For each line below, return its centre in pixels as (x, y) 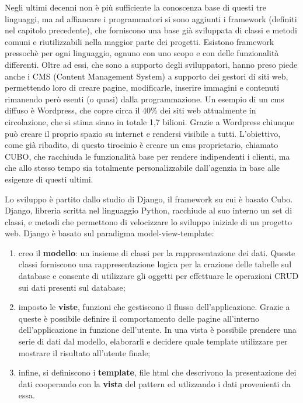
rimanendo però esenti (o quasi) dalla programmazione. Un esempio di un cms (144, 99)
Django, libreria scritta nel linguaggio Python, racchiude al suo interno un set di (149, 210)
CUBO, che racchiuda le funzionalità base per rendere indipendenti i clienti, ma (147, 156)
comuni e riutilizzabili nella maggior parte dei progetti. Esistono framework (140, 41)
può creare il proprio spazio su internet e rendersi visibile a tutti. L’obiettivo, (143, 133)
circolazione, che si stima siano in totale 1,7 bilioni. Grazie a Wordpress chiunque (150, 121)
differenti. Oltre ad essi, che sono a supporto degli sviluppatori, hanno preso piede (151, 64)
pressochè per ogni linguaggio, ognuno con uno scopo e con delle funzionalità (142, 53)
